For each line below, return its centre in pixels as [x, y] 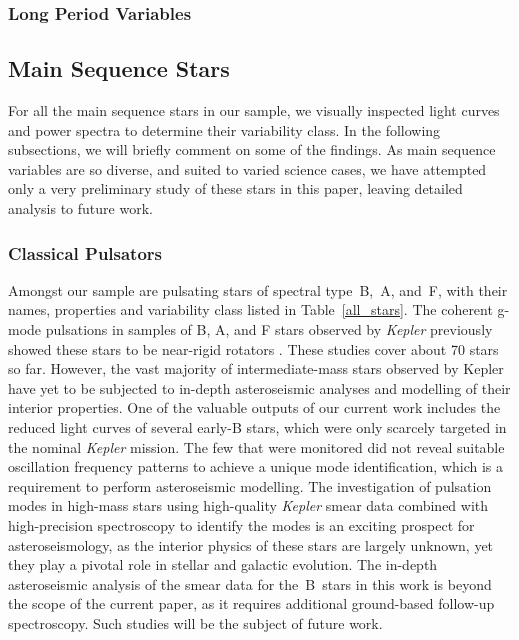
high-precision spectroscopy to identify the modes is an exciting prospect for [241, 524]
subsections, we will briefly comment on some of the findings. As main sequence [252, 149]
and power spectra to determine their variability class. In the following [224, 129]
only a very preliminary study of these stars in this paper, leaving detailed [235, 188]
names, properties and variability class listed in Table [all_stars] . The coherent [250, 309]
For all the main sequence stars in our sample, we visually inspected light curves [254, 110]
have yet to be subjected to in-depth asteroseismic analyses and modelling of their [259, 387]
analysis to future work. [80, 208]
